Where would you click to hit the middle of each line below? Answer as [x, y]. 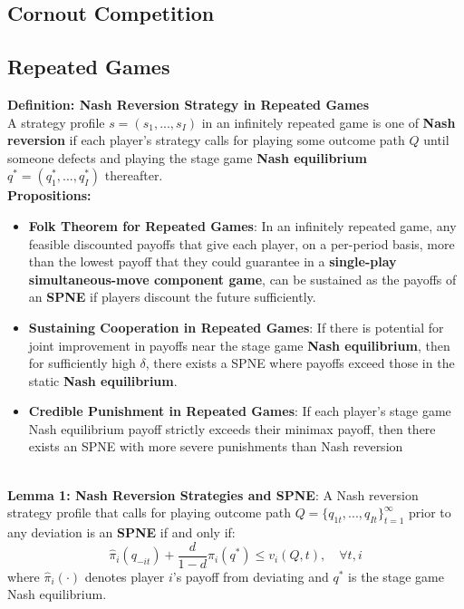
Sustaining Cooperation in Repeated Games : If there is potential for [236, 327]
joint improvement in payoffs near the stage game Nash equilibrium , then [239, 345]
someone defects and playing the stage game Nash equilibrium [187, 157]
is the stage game [396, 576]
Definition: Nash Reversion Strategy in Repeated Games [188, 104]
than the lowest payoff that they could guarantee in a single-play [213, 261]
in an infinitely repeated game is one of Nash [329, 122]
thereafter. [134, 175]
